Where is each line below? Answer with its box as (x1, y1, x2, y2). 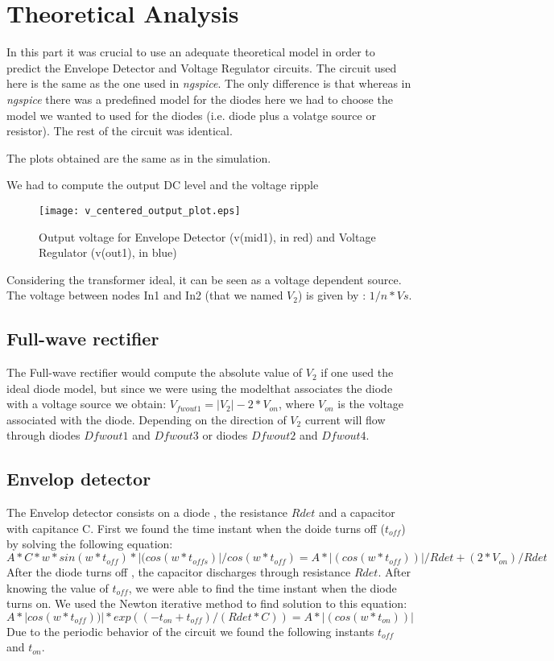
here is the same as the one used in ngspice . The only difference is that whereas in (6, 75, 411, 92)
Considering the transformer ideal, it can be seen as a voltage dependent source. (6, 271, 402, 287)
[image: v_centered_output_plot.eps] (39, 204, 241, 217)
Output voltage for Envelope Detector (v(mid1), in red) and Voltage (39, 228, 376, 245)
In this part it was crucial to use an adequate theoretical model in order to (6, 43, 375, 60)
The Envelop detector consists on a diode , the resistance (6, 504, 288, 521)
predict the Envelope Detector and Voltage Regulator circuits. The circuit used (6, 59, 397, 76)
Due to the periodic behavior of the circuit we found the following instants (6, 622, 374, 639)
